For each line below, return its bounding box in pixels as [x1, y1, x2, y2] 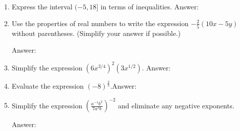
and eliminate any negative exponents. [118, 100, 235, 110]
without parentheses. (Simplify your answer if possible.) [11, 28, 181, 38]
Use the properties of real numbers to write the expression [11, 18, 189, 28]
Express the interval [11, 1, 72, 11]
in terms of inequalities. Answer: [100, 1, 199, 11]
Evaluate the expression [11, 80, 84, 91]
